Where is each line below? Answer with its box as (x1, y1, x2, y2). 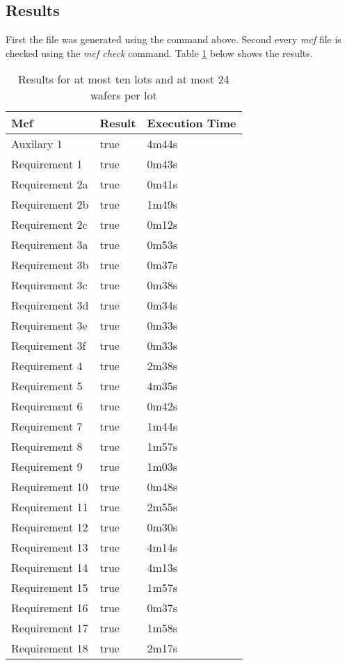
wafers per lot (90, 87, 157, 104)
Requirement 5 (11, 378, 83, 394)
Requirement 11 (11, 499, 88, 515)
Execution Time (147, 115, 236, 131)
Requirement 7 (11, 418, 83, 435)
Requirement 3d (11, 297, 89, 314)
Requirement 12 (11, 519, 88, 536)
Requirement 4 (11, 358, 83, 374)
